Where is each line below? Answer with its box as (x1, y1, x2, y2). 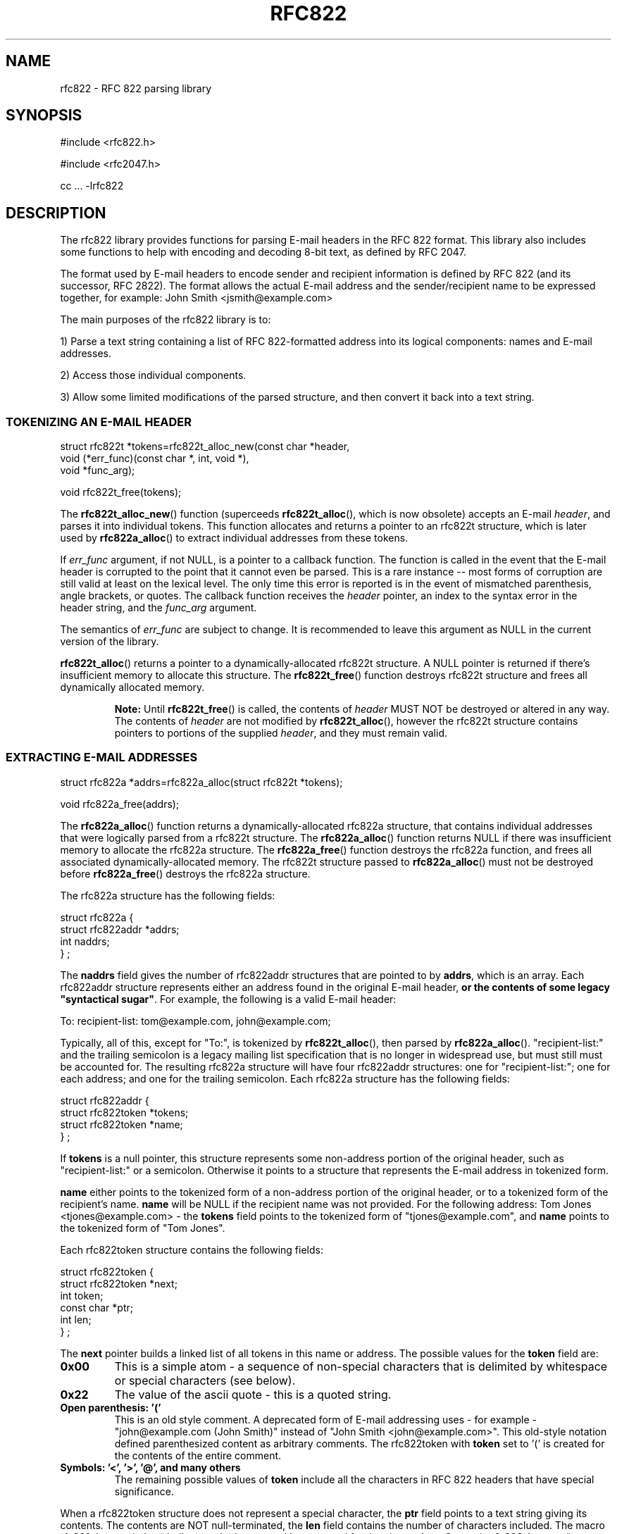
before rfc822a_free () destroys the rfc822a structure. (60, 867, 311, 880)
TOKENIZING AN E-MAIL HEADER (6, 414, 192, 429)
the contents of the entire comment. (114, 1449, 282, 1461)
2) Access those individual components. (60, 369, 247, 382)
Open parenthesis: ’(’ (60, 1401, 161, 1414)
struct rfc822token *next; (60, 1277, 177, 1290)
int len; (60, 1313, 92, 1326)
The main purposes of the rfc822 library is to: (60, 313, 271, 326)
